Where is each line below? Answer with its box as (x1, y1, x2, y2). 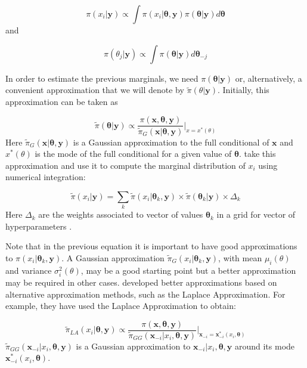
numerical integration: (5, 171, 86, 183)
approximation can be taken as (5, 95, 118, 107)
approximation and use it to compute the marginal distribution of (5, 159, 246, 171)
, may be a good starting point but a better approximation (80, 264, 296, 276)
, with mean (218, 251, 262, 264)
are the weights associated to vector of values (38, 208, 203, 221)
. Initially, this (217, 84, 269, 96)
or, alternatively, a (235, 72, 302, 84)
